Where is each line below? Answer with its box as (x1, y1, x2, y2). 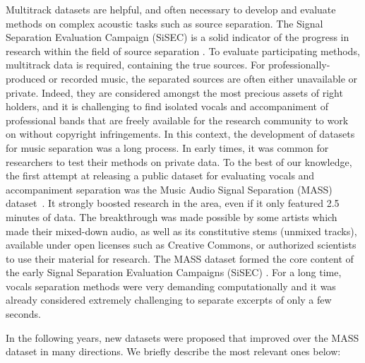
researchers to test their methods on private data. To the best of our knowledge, (6, 154, 352, 169)
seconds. (6, 307, 41, 321)
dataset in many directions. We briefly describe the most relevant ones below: (6, 344, 341, 359)
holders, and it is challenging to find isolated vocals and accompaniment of (6, 99, 328, 114)
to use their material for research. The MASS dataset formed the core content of (6, 251, 354, 266)
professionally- (268, 57, 330, 72)
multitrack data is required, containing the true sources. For (6, 57, 265, 72)
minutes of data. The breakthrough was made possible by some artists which (6, 209, 337, 224)
